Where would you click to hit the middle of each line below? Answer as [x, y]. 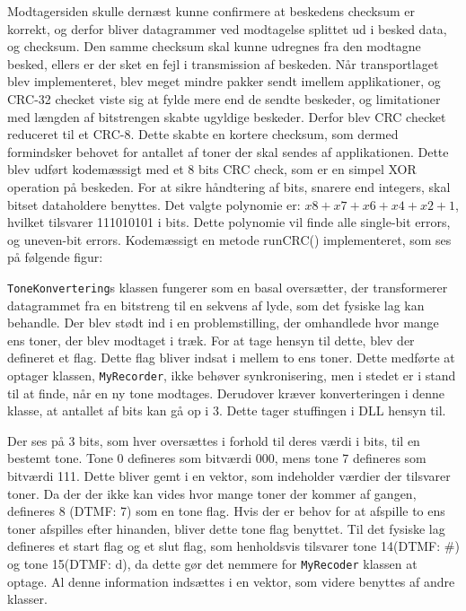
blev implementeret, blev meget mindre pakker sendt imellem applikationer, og [224, 81]
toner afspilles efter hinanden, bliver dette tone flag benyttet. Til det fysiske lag [226, 528]
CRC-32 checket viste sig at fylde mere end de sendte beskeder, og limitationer [224, 98]
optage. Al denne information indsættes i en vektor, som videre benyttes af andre [231, 581]
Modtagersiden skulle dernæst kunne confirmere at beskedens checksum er [211, 11]
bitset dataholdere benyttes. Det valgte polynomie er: [154, 204]
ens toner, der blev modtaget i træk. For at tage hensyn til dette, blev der [211, 340]
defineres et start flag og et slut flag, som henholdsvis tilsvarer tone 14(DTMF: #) [233, 546]
